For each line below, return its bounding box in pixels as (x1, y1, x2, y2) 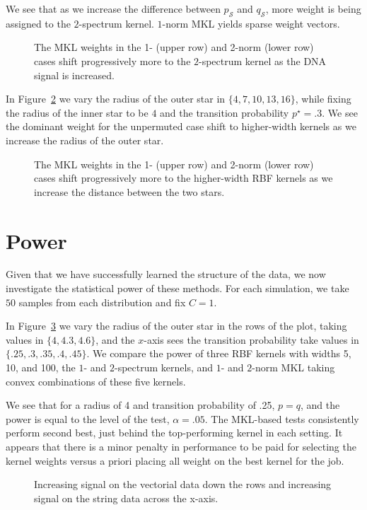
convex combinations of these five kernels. (6, 373, 186, 388)
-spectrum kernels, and (115, 360, 214, 375)
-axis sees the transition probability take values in (144, 332, 359, 347)
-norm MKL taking (252, 360, 335, 375)
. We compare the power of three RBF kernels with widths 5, (86, 346, 351, 361)
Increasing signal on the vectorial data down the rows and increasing (34, 477, 332, 492)
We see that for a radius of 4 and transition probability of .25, (6, 398, 275, 412)
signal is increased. (34, 67, 115, 82)
